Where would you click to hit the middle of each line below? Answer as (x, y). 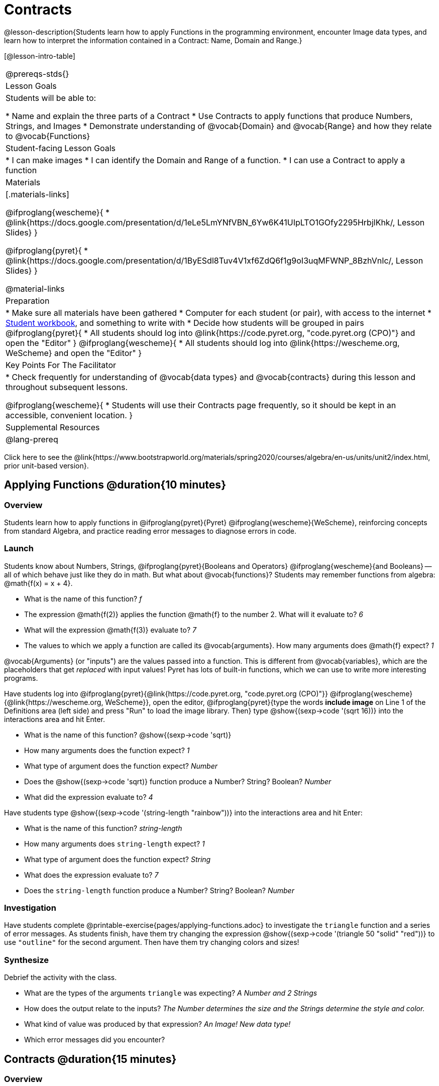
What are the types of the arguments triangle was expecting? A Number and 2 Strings (171, 993)
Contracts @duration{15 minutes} (90, 1059)
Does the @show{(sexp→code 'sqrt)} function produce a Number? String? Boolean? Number (178, 781)
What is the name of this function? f (83, 598)
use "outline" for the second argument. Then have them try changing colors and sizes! (152, 942)
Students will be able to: (51, 98)
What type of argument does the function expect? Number (121, 766)
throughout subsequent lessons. (67, 387)
